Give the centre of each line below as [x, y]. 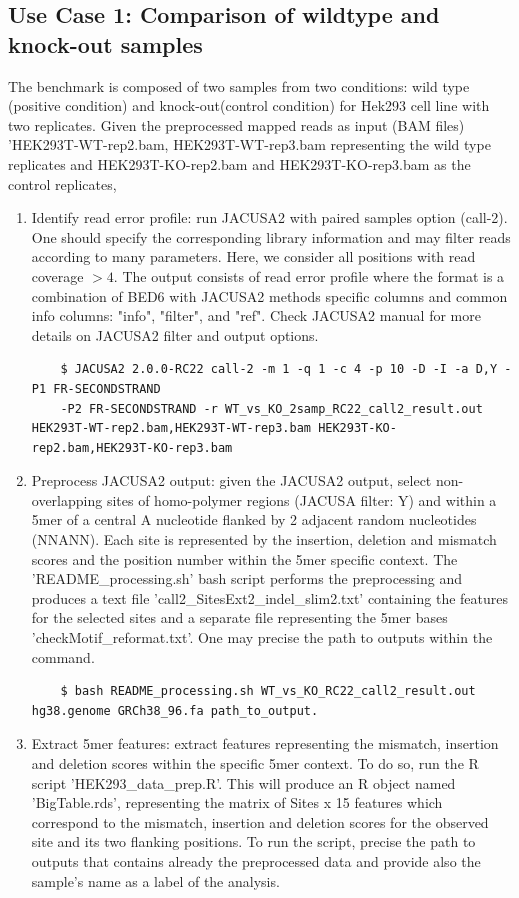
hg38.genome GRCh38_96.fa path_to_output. [175, 710]
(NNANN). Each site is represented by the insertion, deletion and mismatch [264, 539]
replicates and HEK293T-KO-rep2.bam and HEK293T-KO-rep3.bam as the [239, 163]
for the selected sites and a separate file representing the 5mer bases [239, 617]
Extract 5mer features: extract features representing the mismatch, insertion [265, 743]
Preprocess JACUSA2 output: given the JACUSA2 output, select [231, 480]
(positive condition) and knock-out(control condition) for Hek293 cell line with [249, 105]
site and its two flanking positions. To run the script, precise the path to [253, 841]
